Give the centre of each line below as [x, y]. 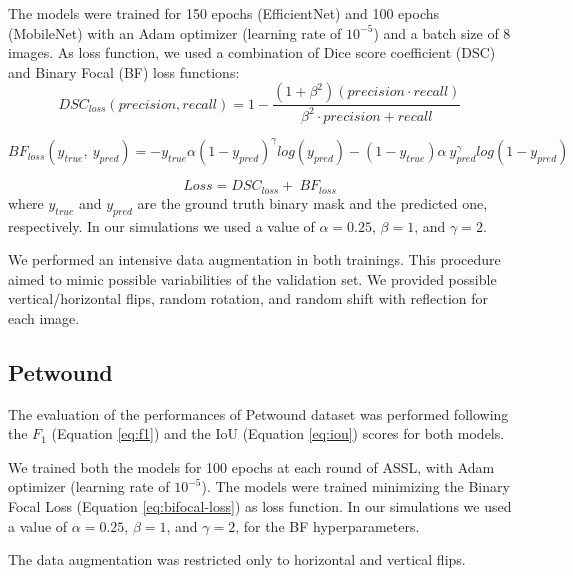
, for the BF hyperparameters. [327, 525]
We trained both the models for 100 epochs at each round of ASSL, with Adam [251, 466]
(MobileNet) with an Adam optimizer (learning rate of [175, 32]
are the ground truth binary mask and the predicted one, [312, 202]
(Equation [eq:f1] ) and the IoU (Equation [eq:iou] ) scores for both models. [278, 433]
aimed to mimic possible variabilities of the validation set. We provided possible [252, 278]
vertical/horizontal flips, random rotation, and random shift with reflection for [248, 298]
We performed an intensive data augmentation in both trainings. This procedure [254, 259]
